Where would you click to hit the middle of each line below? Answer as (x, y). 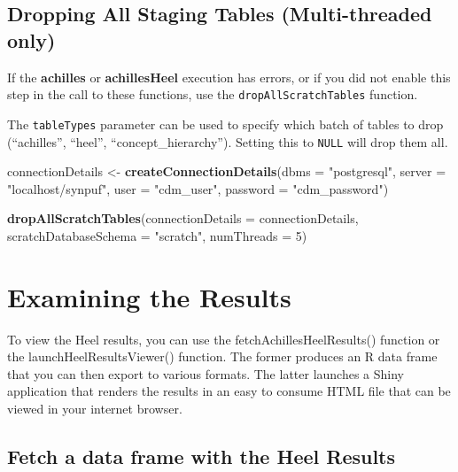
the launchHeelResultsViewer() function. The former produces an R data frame (222, 356)
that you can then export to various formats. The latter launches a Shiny (206, 373)
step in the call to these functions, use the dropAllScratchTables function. (213, 94)
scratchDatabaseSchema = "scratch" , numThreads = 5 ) (157, 235)
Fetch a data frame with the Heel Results (202, 457)
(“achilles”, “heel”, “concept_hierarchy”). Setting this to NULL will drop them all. (228, 141)
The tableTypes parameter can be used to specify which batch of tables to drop (225, 124)
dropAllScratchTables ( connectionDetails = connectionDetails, (183, 218)
